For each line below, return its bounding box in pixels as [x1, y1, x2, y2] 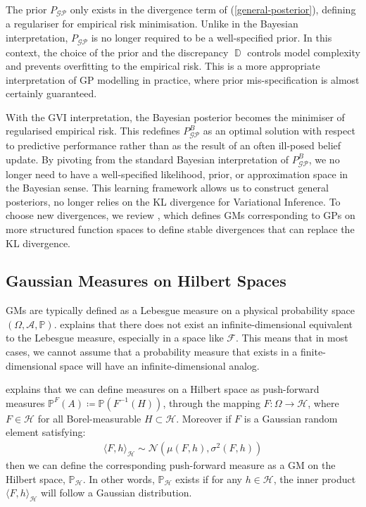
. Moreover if [176, 411, 232, 425]
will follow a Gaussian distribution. [41, 485, 192, 500]
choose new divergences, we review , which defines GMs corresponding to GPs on [6, 208, 355, 223]
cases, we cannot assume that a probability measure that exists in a [6, 344, 298, 359]
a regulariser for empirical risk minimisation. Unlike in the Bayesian [6, 16, 298, 31]
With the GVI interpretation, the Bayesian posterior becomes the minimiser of [6, 109, 345, 124]
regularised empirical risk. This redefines [6, 123, 180, 138]
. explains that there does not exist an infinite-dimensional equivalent [53, 316, 353, 331]
